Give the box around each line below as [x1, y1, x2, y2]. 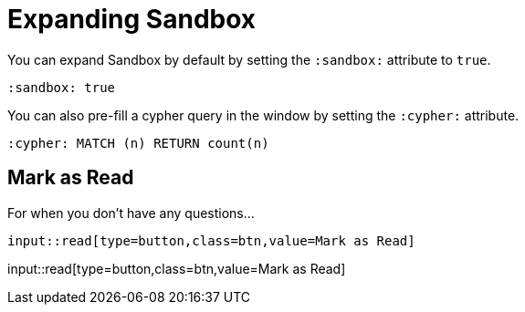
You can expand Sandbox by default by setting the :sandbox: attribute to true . [7, 51, 491, 68]
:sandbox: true [7, 79, 116, 95]
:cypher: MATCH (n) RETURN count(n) [7, 135, 269, 151]
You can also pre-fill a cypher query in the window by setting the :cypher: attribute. [7, 107, 520, 123]
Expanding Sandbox [7, 4, 257, 35]
